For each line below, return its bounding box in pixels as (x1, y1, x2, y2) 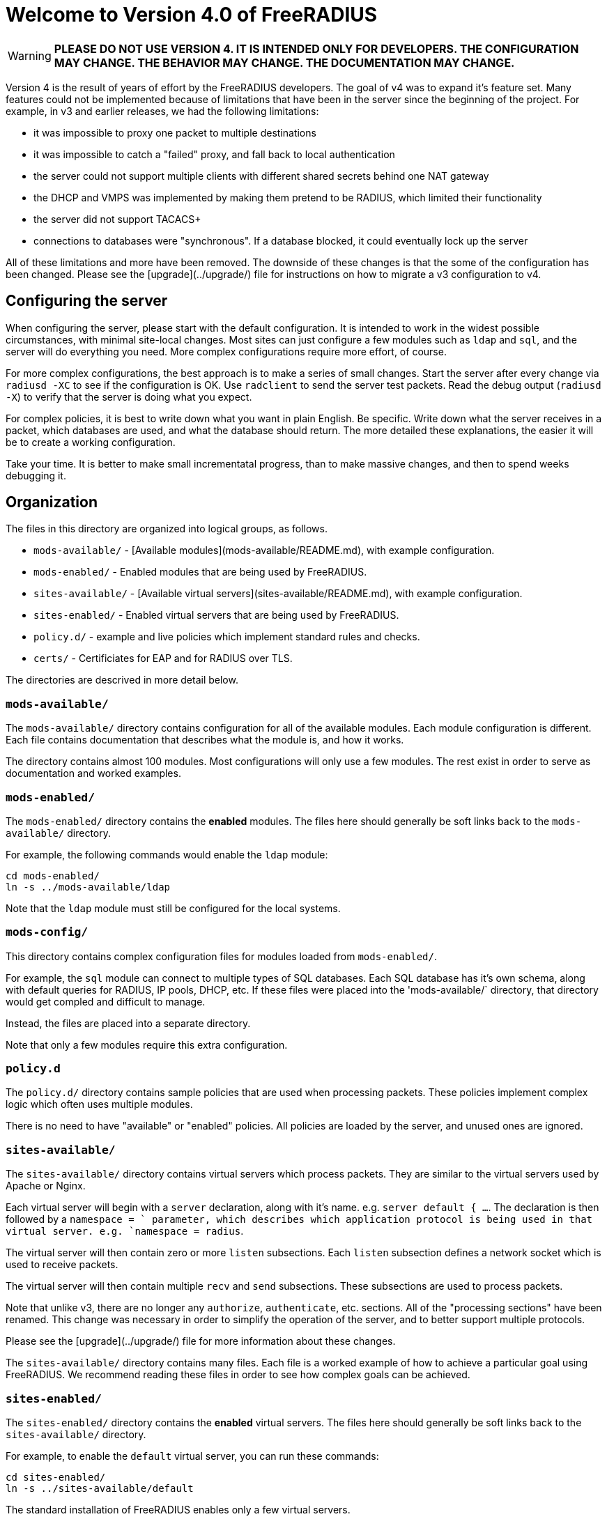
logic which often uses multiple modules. (6, 1098, 193, 1111)
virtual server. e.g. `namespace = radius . (6, 1225, 244, 1237)
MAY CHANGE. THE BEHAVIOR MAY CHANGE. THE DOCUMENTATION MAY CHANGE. (54, 55, 515, 70)
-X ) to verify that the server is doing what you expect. (6, 390, 252, 403)
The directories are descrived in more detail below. (6, 674, 238, 686)
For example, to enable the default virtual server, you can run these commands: (6, 1449, 379, 1462)
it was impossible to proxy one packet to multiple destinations (33, 126, 316, 139)
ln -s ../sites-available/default (6, 1482, 194, 1494)
